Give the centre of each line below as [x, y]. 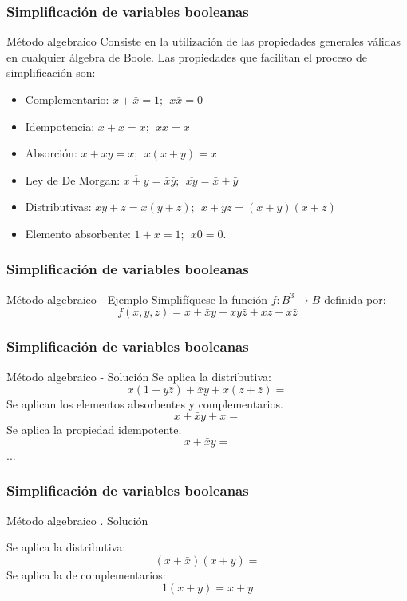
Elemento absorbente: [78, 233]
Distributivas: [58, 207]
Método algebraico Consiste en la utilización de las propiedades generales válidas [204, 41]
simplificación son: [51, 72]
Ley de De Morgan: [73, 179]
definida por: [355, 299]
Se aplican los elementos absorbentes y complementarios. [145, 404]
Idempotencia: [60, 126]
